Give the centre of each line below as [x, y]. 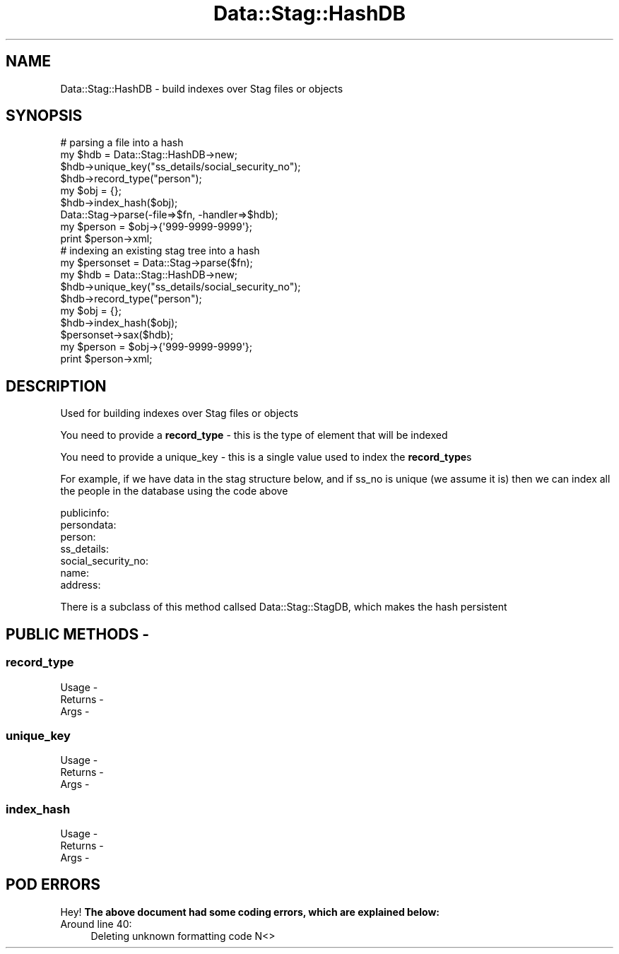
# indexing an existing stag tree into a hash [160, 251]
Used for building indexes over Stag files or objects [179, 413]
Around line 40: [96, 924]
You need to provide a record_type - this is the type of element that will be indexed [254, 435]
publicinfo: [85, 513]
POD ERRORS [53, 885]
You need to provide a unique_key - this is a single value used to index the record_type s [266, 457]
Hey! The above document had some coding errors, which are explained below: [250, 912]
